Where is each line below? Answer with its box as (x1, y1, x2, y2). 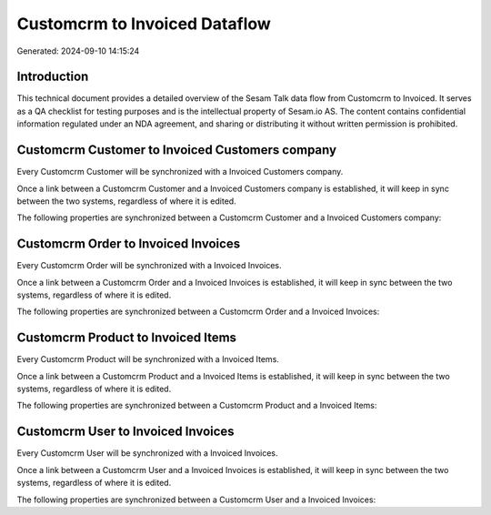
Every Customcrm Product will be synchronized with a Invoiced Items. (16, 354, 279, 365)
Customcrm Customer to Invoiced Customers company (16, 142, 336, 158)
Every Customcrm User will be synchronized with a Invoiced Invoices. (16, 448, 278, 459)
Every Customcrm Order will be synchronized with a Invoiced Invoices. (16, 260, 282, 271)
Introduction (16, 69, 89, 85)
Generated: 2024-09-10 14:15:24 (16, 45, 140, 56)
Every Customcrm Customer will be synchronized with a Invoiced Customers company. (16, 167, 344, 177)
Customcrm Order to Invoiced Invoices (16, 237, 241, 252)
